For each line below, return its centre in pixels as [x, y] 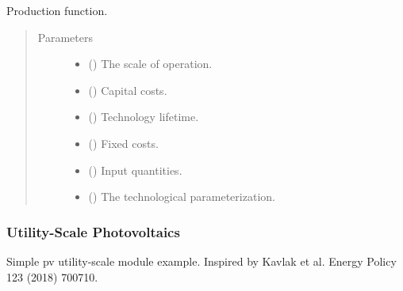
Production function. [57, 10]
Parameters [65, 37]
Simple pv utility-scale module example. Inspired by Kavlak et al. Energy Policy [201, 261]
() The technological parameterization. [182, 197]
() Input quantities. [135, 170]
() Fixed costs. [123, 143]
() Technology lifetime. [144, 117]
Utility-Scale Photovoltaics [93, 231]
